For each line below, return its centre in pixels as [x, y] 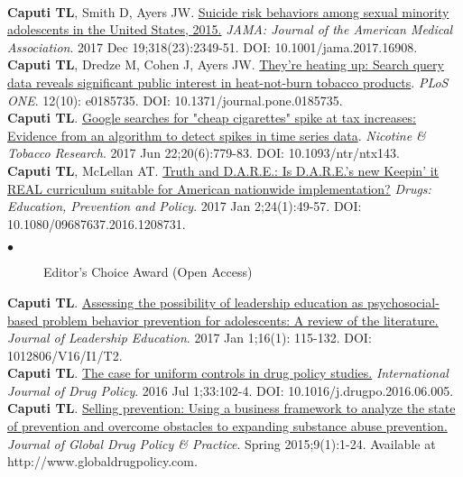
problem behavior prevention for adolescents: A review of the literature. [240, 320]
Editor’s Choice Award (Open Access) [148, 272]
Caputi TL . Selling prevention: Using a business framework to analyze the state [231, 408]
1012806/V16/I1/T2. [65, 355]
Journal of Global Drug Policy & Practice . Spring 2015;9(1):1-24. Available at [222, 443]
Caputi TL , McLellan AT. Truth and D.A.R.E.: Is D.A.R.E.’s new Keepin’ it [223, 170]
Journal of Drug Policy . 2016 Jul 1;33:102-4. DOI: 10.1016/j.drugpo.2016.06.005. [231, 390]
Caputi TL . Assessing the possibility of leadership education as [185, 302]
